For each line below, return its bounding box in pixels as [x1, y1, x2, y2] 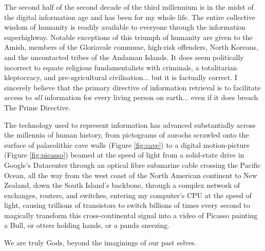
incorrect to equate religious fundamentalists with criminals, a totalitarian [4, 62, 237, 72]
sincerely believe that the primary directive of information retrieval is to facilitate [4, 82, 261, 92]
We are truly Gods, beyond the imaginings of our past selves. [4, 237, 197, 248]
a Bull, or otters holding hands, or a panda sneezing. [4, 220, 170, 230]
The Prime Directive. [4, 102, 71, 112]
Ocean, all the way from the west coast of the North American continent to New [4, 169, 257, 180]
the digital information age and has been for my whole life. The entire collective [4, 11, 256, 22]
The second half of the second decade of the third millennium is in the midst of [4, 2, 254, 12]
